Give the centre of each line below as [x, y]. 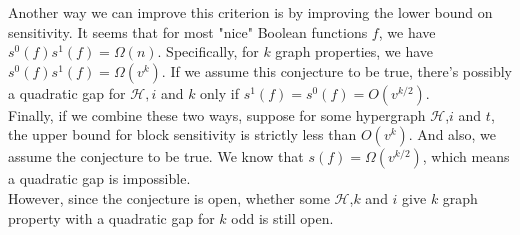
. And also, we [452, 134]
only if [219, 92]
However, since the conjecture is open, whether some [169, 197]
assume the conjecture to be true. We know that [156, 156]
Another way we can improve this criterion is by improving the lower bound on [250, 12]
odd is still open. [282, 217]
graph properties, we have [354, 51]
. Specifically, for [208, 51]
